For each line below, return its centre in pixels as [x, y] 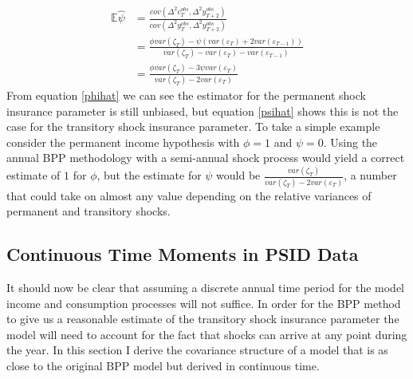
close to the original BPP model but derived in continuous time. [163, 365]
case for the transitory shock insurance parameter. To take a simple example [193, 126]
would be [238, 175]
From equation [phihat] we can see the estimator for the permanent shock [186, 95]
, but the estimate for [149, 175]
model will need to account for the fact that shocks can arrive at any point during [207, 334]
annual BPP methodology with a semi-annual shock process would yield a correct [206, 158]
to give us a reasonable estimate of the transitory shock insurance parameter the [203, 319]
